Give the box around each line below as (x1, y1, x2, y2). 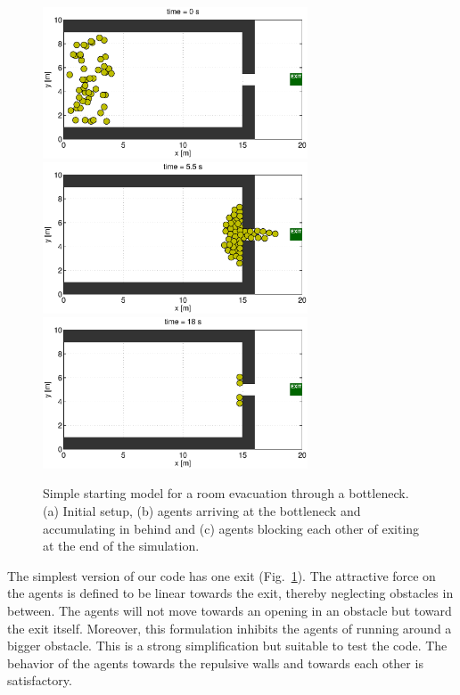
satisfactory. (7, 671, 72, 690)
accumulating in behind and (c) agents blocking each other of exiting (43, 519, 420, 537)
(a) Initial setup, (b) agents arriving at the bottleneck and (43, 502, 361, 520)
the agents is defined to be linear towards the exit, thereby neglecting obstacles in (7, 584, 454, 602)
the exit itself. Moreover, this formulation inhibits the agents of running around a (7, 618, 452, 637)
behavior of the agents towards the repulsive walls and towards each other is (7, 653, 423, 672)
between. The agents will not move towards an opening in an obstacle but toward (7, 601, 452, 619)
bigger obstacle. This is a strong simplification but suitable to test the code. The (7, 636, 448, 655)
